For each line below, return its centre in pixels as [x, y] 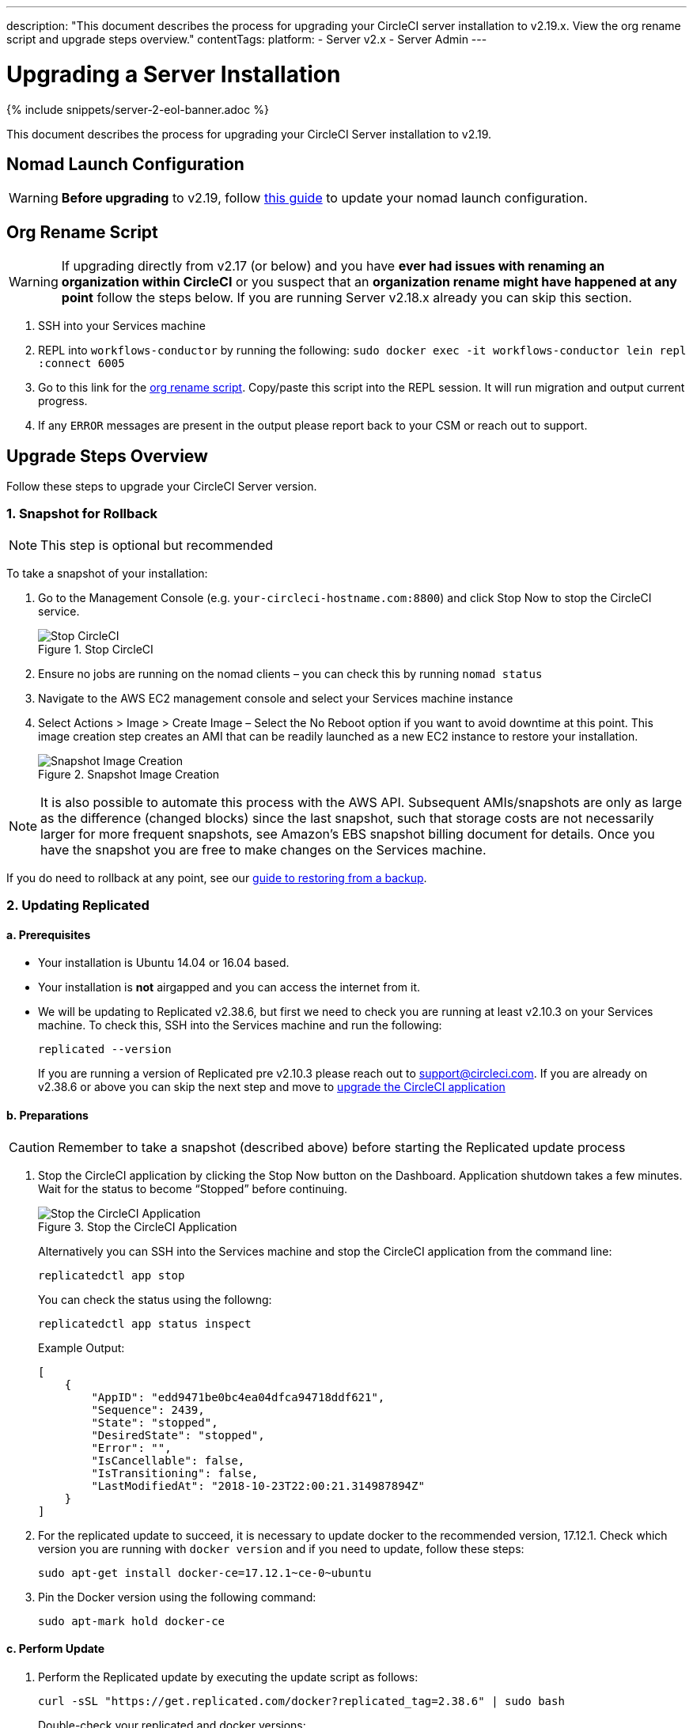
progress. [63, 401]
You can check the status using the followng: [155, 1299]
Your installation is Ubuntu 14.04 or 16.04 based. [164, 963]
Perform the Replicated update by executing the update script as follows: [228, 1677]
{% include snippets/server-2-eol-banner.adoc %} [138, 109]
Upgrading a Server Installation [174, 74]
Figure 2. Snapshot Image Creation [129, 774]
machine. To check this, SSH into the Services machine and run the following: [240, 1025]
